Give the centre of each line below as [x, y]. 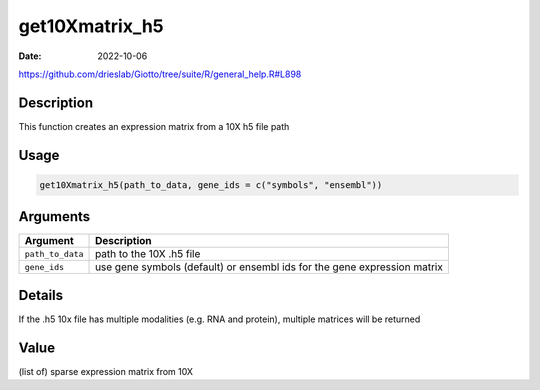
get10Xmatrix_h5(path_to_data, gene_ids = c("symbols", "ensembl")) [211, 184]
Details [41, 295]
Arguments [54, 216]
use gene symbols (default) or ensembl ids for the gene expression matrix [269, 267]
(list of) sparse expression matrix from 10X [106, 371]
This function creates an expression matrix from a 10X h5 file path [154, 126]
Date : [30, 56]
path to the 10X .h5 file [148, 254]
